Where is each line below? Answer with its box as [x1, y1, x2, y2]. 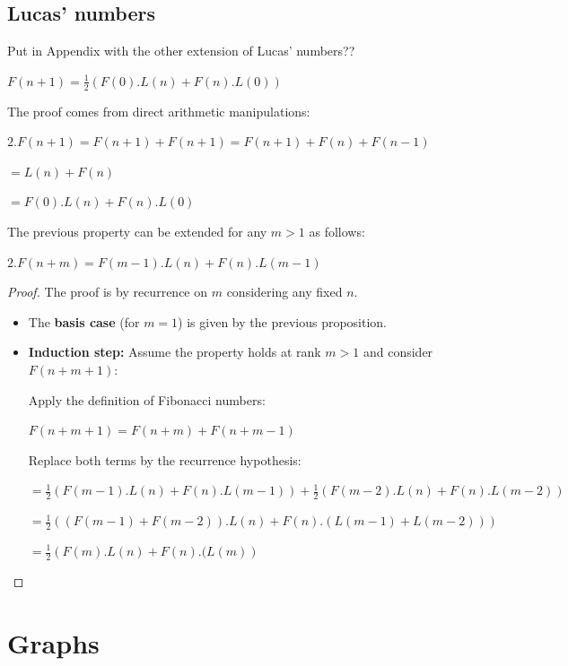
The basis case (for [28, 312, 140, 331]
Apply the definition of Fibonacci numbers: [28, 390, 266, 409]
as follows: [309, 222, 365, 240]
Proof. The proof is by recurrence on [7, 282, 208, 301]
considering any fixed [226, 282, 343, 301]
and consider [363, 342, 433, 361]
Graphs [7, 624, 100, 661]
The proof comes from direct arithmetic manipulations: [7, 101, 310, 120]
